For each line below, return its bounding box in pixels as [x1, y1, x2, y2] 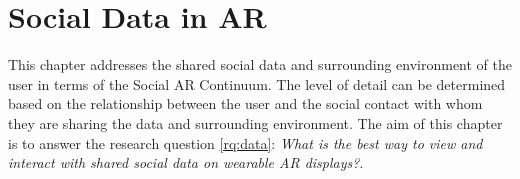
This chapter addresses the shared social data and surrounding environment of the [8, 54, 513, 75]
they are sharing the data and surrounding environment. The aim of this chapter [8, 112, 503, 133]
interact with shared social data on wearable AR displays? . [8, 152, 364, 173]
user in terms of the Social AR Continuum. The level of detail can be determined [8, 73, 506, 94]
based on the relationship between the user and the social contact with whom [8, 93, 483, 114]
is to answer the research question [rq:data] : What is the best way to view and [8, 132, 483, 153]
